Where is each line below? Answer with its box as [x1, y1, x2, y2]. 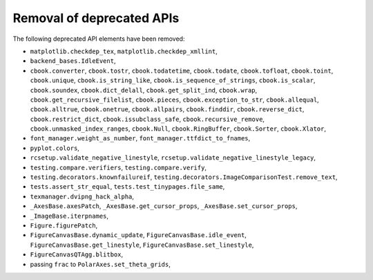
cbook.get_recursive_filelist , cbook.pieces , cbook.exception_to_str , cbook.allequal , [30, 95, 319, 104]
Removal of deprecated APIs [12, 10, 180, 26]
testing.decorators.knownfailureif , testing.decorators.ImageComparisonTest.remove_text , [30, 173, 338, 181]
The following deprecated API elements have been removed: [12, 35, 185, 43]
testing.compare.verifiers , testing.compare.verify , [30, 163, 207, 171]
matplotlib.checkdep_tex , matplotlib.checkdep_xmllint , [30, 47, 218, 55]
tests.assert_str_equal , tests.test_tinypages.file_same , [30, 183, 225, 191]
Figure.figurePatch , [30, 221, 98, 230]
